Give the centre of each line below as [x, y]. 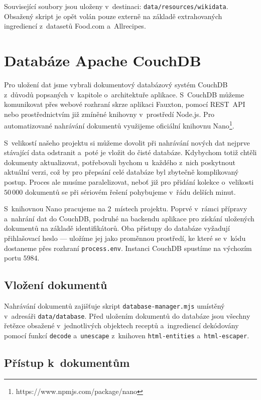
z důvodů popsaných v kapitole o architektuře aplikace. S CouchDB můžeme [124, 94]
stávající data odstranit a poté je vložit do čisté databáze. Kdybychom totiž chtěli [130, 152]
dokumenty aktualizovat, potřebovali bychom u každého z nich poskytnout [120, 162]
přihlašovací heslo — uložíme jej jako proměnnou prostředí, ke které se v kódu [125, 238]
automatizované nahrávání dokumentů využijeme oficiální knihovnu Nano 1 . [119, 125]
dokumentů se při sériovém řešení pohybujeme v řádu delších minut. [130, 191]
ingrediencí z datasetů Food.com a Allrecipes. [75, 26]
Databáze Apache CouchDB [103, 60]
